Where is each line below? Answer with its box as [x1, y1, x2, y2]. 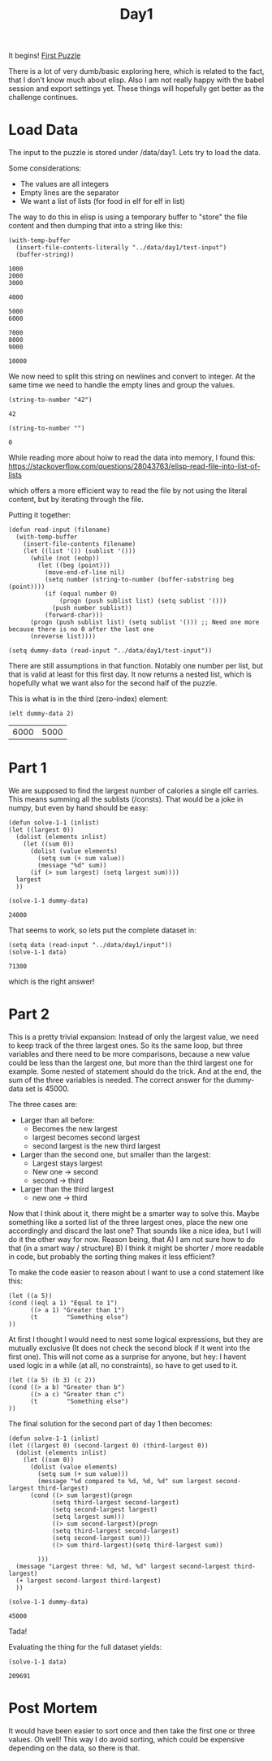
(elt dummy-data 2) [8, 710, 75, 718]
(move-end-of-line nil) [44, 569, 126, 577]
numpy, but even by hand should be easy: [8, 803, 149, 813]
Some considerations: [8, 163, 82, 173]
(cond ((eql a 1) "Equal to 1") [8, 1299, 118, 1307]
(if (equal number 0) [44, 590, 118, 598]
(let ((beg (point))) [37, 561, 111, 569]
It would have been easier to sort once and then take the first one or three [8, 1725, 256, 1735]
